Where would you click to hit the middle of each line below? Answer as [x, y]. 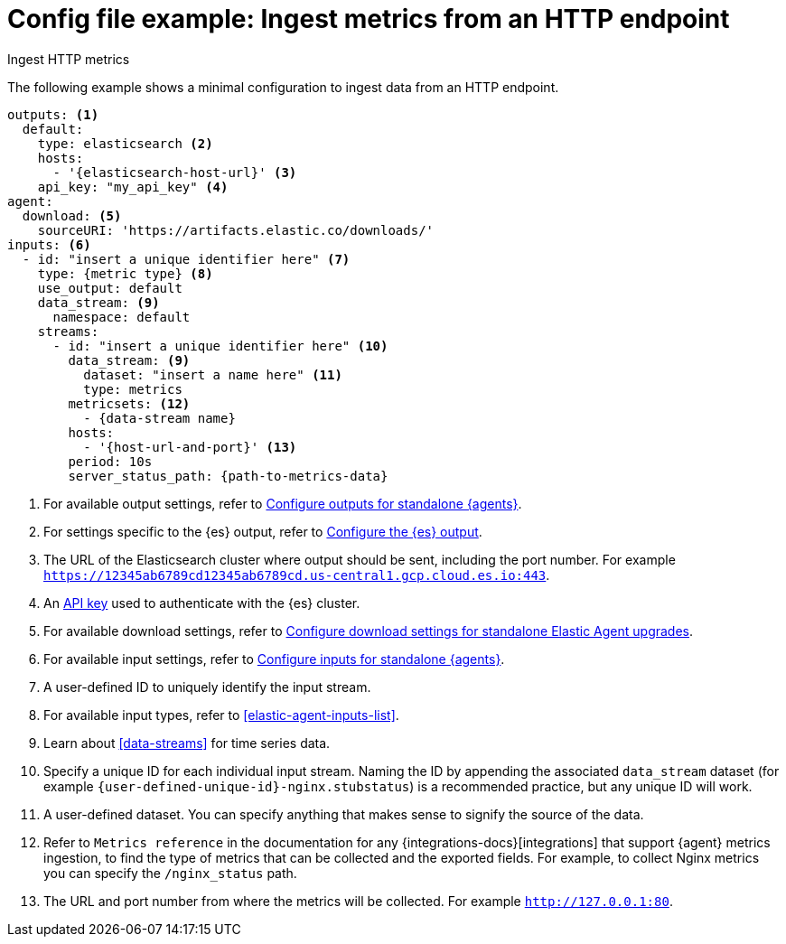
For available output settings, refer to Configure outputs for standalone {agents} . [283, 503]
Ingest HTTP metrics [69, 59]
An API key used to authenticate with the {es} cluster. [202, 603]
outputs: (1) [53, 114]
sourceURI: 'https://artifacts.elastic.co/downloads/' [236, 230]
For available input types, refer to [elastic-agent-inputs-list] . [221, 715]
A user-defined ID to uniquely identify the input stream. [207, 687]
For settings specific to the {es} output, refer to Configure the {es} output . [263, 531]
